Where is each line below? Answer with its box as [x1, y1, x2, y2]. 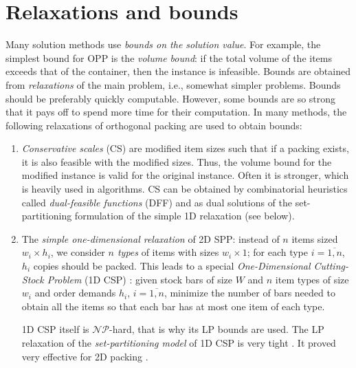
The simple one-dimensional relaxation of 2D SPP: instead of [21, 231, 280, 246]
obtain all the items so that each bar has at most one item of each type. [21, 299, 325, 313]
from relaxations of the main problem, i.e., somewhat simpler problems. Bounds [5, 77, 341, 91]
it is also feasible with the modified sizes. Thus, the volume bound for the [21, 154, 332, 169]
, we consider [50, 245, 105, 259]
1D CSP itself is [21, 322, 89, 336]
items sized [291, 231, 338, 246]
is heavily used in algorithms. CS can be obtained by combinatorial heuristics [21, 182, 348, 196]
